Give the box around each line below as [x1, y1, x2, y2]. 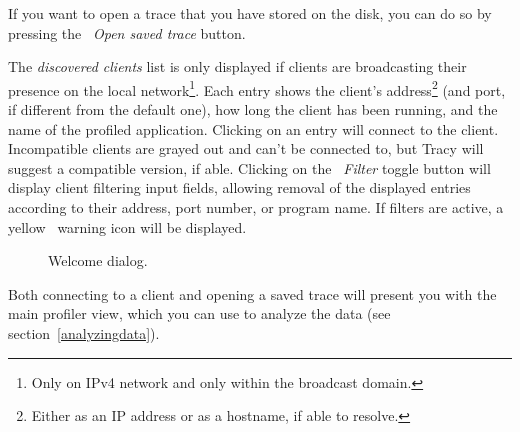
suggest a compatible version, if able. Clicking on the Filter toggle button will [8, 157, 491, 178]
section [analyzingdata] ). [8, 322, 160, 343]
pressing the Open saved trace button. [8, 22, 246, 43]
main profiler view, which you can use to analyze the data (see [8, 303, 391, 324]
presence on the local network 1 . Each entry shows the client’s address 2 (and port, [8, 76, 506, 100]
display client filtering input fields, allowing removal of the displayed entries [8, 177, 471, 198]
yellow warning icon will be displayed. [8, 216, 247, 237]
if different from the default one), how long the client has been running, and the [8, 99, 498, 120]
